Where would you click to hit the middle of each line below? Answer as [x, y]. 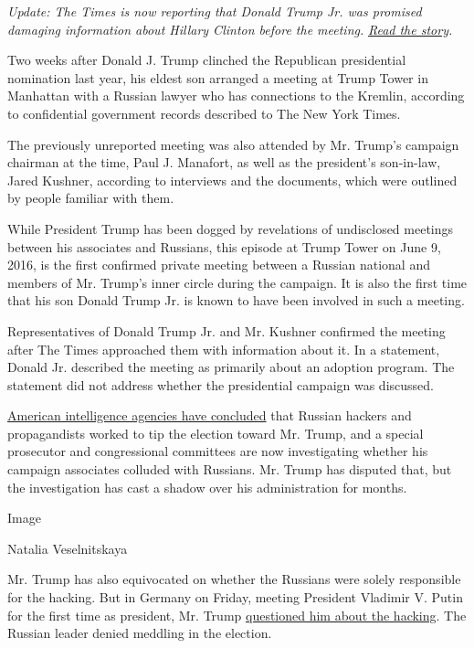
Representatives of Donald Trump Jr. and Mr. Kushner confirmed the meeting [226, 330]
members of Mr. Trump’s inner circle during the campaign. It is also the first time [237, 282]
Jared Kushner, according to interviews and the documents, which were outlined [232, 180]
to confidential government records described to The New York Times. [204, 113]
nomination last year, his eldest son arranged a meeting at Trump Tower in [218, 77]
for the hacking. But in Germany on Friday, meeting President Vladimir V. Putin [235, 597]
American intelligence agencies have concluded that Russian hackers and [210, 415]
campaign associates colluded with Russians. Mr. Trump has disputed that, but [230, 469]
